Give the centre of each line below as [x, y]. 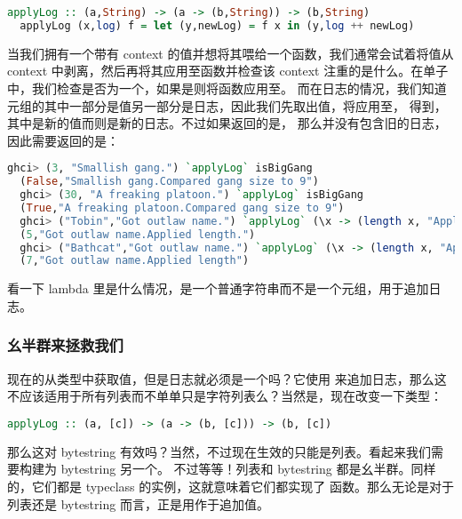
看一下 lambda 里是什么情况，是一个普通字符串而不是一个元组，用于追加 [218, 288]
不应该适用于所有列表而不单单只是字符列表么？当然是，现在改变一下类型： [225, 396]
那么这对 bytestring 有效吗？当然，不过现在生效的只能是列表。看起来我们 [219, 451]
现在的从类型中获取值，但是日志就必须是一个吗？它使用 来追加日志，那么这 [227, 378]
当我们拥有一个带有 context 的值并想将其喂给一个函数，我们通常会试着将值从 [231, 53]
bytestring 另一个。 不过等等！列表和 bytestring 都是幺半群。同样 [248, 469]
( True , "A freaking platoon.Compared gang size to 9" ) [182, 208]
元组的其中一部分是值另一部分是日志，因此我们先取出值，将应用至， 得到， [227, 105]
